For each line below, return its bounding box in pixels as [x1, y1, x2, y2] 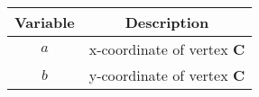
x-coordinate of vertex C [88, 39, 245, 59]
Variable [14, 12, 75, 32]
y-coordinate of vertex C [88, 65, 245, 85]
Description [125, 12, 209, 32]
